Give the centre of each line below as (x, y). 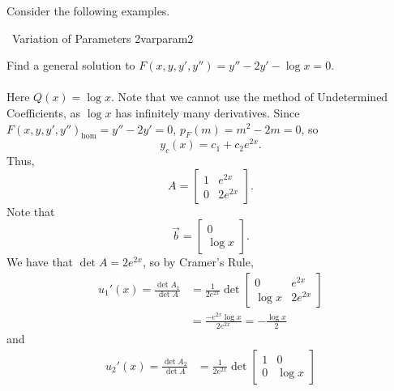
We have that (40, 262)
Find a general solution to (71, 65)
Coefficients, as (44, 112)
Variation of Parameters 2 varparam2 (103, 38)
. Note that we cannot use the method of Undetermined (249, 97)
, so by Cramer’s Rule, (198, 262)
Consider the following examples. (88, 11)
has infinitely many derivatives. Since (208, 112)
